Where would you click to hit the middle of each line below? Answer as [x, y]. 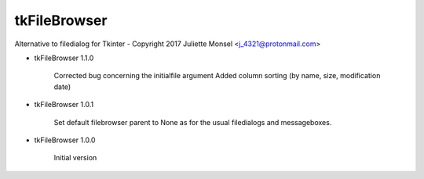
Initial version [75, 158]
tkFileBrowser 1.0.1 [64, 105]
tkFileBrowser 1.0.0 [65, 140]
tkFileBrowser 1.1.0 [64, 58]
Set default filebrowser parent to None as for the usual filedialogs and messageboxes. [193, 122]
